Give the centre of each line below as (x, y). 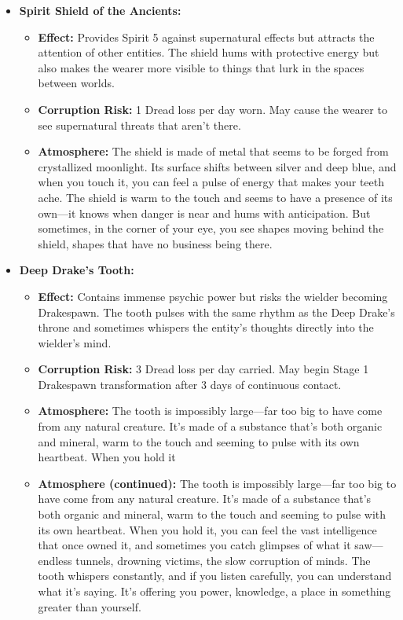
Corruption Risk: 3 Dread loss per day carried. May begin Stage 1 (203, 369)
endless (55, 560)
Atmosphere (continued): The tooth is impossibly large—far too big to (217, 483)
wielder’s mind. (75, 342)
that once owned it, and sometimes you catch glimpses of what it (194, 545)
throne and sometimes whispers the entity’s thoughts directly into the (206, 327)
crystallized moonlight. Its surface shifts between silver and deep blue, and (217, 166)
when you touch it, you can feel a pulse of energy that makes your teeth (211, 182)
